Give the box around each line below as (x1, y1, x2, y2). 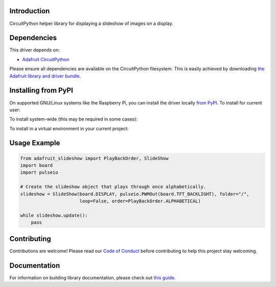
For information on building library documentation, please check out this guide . (9, 274, 176, 280)
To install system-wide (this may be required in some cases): (9, 116, 138, 122)
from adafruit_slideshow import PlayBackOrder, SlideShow (20, 155, 169, 161)
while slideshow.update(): (20, 212, 88, 218)
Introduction (9, 7, 50, 15)
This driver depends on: (9, 47, 60, 53)
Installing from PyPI (9, 86, 74, 95)
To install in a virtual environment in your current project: (9, 125, 129, 132)
